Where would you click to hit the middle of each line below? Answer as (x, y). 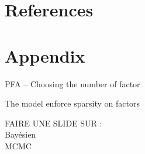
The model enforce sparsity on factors (72, 103)
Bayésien (20, 134)
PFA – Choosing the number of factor (72, 83)
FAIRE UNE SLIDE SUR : (53, 123)
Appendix (45, 55)
